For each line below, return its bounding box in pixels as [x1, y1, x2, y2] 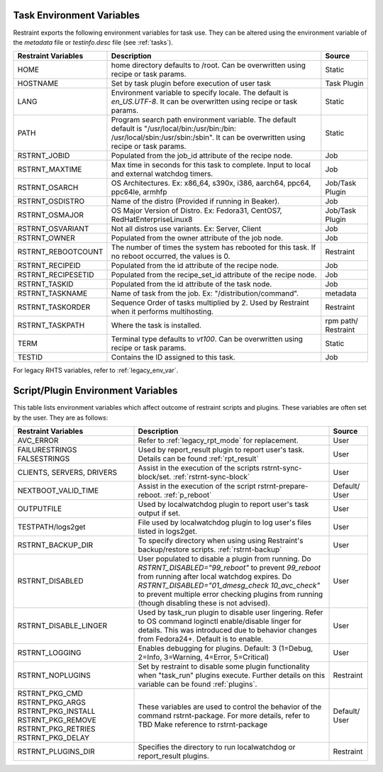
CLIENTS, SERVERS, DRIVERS [17, 467, 117, 477]
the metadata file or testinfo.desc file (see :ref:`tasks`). [13, 38, 173, 46]
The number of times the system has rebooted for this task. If [111, 242, 316, 252]
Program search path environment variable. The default [111, 115, 296, 125]
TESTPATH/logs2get [17, 522, 86, 532]
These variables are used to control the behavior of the [138, 702, 322, 712]
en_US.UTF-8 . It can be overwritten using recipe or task [111, 96, 298, 106]
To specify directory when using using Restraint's [138, 535, 304, 545]
